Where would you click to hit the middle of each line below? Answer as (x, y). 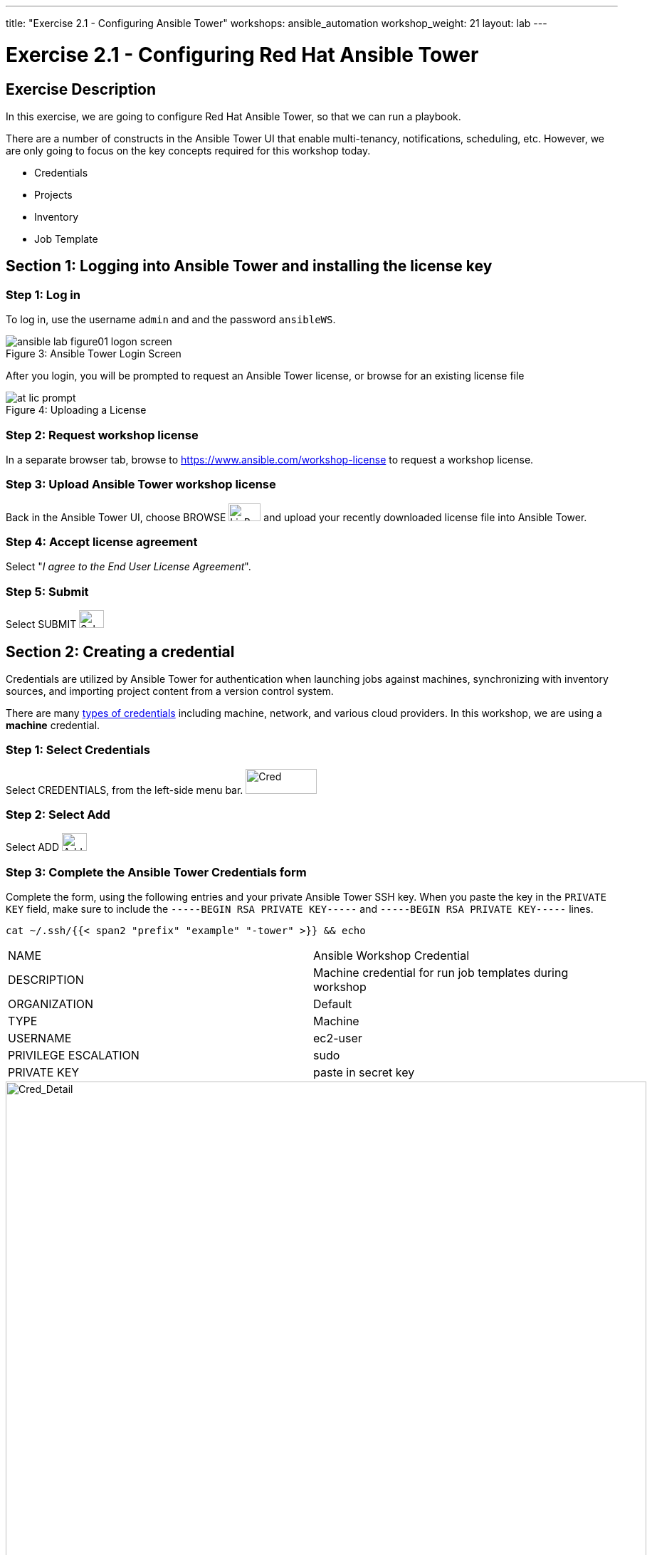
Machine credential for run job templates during (441, 973)
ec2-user (338, 1038)
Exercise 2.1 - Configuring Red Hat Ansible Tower (242, 54)
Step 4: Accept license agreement (102, 542)
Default (333, 1004)
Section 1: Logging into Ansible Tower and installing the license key (249, 266)
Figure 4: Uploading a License (76, 410)
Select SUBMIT (41, 624)
